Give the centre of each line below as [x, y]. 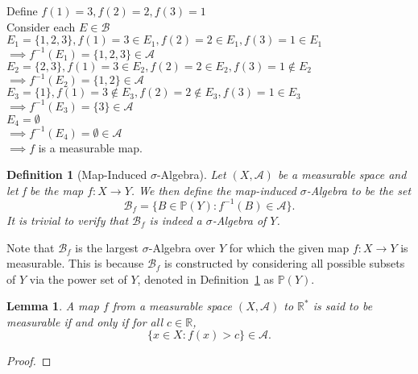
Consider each [41, 26]
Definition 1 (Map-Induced [77, 175]
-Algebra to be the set [359, 190]
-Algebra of [239, 220]
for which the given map [289, 247]
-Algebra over [182, 247]
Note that [31, 247]
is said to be [343, 306]
